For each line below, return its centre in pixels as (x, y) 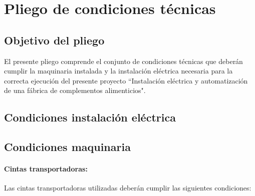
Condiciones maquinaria (67, 147)
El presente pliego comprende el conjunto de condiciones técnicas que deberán (123, 61)
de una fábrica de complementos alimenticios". (75, 90)
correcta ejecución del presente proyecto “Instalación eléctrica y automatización (126, 80)
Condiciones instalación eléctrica (90, 117)
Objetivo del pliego (54, 40)
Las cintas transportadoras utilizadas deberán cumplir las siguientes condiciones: (128, 188)
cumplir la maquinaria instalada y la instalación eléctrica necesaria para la (118, 71)
